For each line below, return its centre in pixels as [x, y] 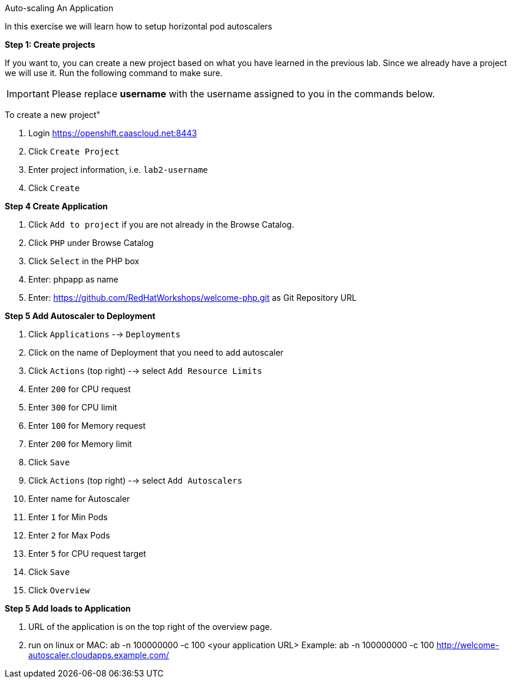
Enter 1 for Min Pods [68, 517]
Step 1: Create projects [50, 45]
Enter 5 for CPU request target [87, 554]
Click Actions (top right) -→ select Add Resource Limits [145, 371]
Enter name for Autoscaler [79, 499]
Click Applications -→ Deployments [105, 334]
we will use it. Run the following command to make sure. [114, 73]
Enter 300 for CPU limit [73, 407]
